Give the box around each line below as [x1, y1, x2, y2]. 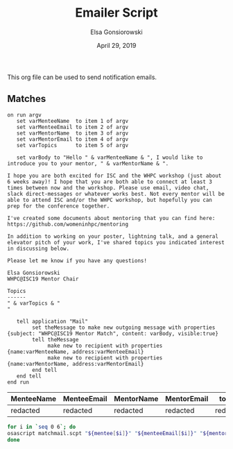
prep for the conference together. [7, 203, 110, 210]
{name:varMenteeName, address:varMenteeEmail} [7, 348, 144, 355]
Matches [7, 93, 46, 105]
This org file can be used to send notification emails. [7, 73, 157, 81]
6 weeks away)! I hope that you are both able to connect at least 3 [7, 178, 213, 185]
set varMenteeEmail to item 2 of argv [16, 124, 129, 130]
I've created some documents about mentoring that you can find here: [7, 214, 216, 221]
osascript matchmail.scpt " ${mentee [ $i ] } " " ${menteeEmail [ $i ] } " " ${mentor [7, 430, 228, 437]
